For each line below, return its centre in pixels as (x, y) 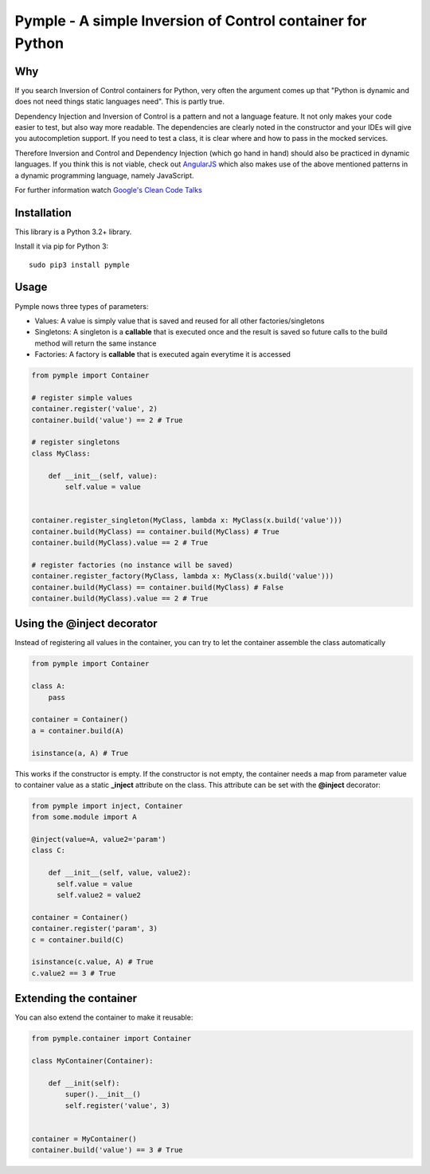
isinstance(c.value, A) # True (93, 962)
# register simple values (82, 397)
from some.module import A (84, 817)
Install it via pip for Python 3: (62, 246)
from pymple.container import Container (111, 1039)
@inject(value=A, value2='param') (99, 839)
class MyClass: (61, 453)
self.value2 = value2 (99, 895)
